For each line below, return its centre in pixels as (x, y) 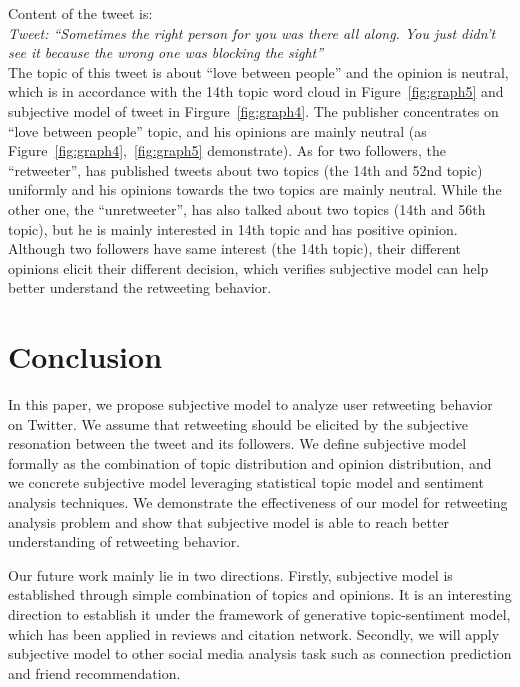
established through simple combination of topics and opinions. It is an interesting (260, 594)
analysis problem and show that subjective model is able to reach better (229, 521)
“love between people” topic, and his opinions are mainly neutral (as (217, 130)
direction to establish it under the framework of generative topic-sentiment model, (259, 613)
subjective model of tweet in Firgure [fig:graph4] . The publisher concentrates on (253, 110)
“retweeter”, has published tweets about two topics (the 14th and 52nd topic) (245, 169)
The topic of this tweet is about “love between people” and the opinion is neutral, (258, 71)
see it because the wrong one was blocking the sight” (166, 52)
